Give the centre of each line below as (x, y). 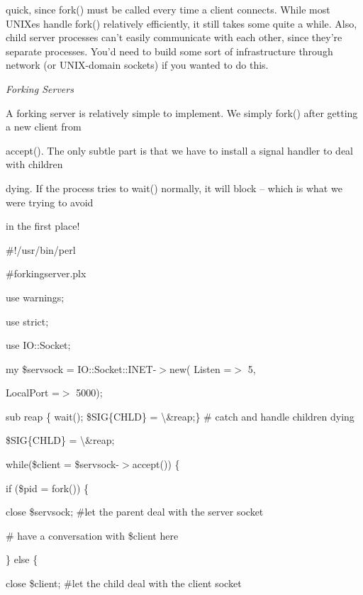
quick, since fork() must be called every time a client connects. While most (168, 9)
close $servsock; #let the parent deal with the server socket (135, 512)
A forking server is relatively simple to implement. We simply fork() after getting (182, 112)
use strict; (27, 321)
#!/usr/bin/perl (41, 249)
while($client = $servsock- (63, 464)
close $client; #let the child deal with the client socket (124, 583)
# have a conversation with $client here (92, 535)
